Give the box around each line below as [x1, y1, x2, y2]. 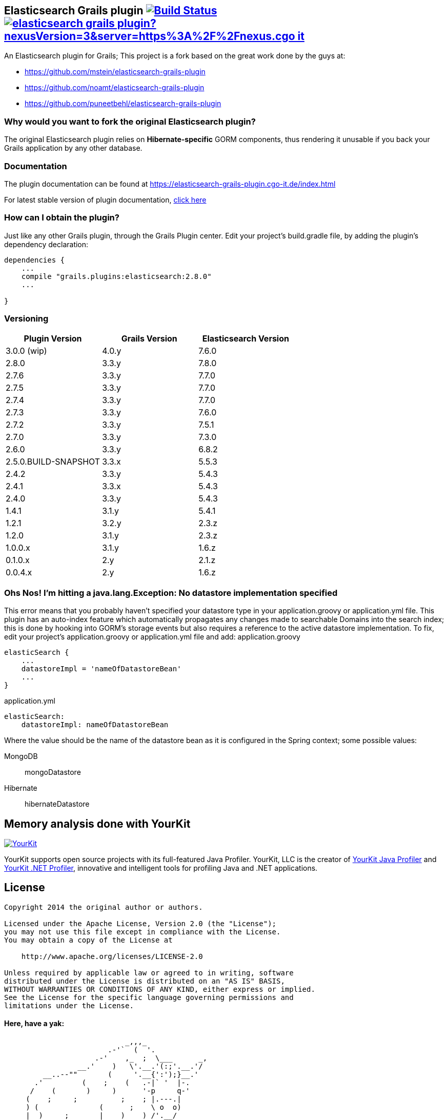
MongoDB [4, 752, 38, 761]
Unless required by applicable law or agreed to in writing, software [4, 968, 294, 977]
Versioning [4, 313, 49, 324]
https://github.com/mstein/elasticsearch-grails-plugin [25, 67, 206, 76]
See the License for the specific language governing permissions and [4, 993, 294, 1002]
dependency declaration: [4, 239, 89, 249]
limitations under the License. [4, 1001, 134, 1010]
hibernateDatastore [25, 799, 90, 809]
